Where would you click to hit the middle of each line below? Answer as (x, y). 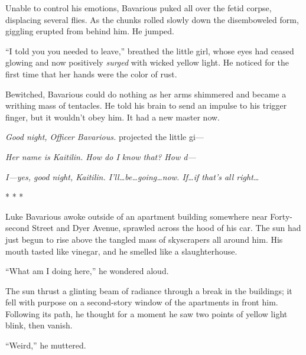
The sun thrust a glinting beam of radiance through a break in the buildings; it (149, 290)
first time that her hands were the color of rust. (91, 74)
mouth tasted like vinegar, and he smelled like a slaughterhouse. (121, 251)
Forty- (281, 216)
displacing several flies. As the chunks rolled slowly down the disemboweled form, (152, 19)
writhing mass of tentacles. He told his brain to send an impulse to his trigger (146, 105)
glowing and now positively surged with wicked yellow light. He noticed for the (147, 62)
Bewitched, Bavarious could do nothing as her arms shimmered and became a (146, 94)
